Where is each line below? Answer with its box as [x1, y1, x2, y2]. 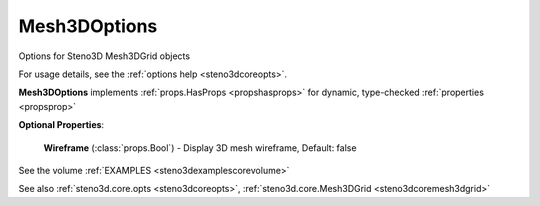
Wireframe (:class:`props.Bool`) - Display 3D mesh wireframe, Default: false [43, 141, 357, 154]
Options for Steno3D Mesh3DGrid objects [18, 50, 190, 62]
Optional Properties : [18, 119, 105, 131]
